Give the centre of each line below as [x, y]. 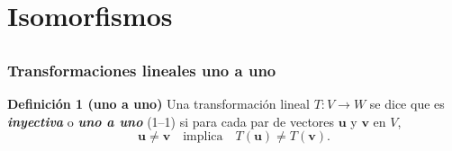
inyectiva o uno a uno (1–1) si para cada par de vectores [171, 121]
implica [203, 137]
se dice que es [407, 104]
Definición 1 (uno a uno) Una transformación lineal [158, 104]
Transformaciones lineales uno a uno [142, 70]
